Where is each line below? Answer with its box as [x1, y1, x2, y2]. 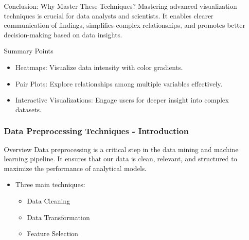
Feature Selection [27, 228, 78, 239]
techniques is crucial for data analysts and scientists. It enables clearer [4, 10, 213, 20]
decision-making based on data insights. [4, 29, 122, 39]
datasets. [15, 104, 42, 114]
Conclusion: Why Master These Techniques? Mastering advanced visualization [4, 1, 237, 11]
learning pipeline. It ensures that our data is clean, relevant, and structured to [4, 154, 237, 164]
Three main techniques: [15, 179, 86, 189]
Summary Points [4, 46, 53, 56]
